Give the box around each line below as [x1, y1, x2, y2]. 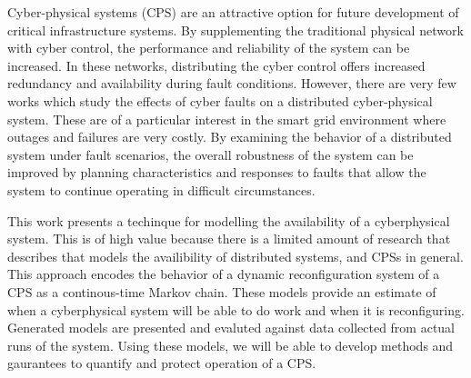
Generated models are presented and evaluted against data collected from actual [7, 318, 456, 337]
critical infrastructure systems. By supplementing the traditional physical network [7, 20, 464, 39]
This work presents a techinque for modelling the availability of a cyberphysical [7, 211, 450, 230]
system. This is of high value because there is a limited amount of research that [7, 229, 451, 248]
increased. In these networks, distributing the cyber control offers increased [7, 55, 426, 75]
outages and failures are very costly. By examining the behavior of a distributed [7, 127, 452, 146]
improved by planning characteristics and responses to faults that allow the [7, 163, 426, 182]
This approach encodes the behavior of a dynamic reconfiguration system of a [7, 264, 440, 283]
